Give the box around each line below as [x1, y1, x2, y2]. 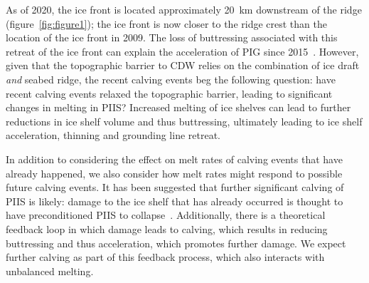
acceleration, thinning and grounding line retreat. [6, 128, 220, 143]
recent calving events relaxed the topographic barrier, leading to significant [6, 86, 333, 101]
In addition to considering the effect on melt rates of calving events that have [6, 151, 343, 166]
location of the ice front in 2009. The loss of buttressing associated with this [6, 30, 338, 45]
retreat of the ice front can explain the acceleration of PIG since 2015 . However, [6, 43, 359, 58]
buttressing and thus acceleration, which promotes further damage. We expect [6, 235, 346, 250]
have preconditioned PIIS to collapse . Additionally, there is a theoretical [6, 207, 326, 222]
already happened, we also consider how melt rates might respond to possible [6, 165, 343, 180]
